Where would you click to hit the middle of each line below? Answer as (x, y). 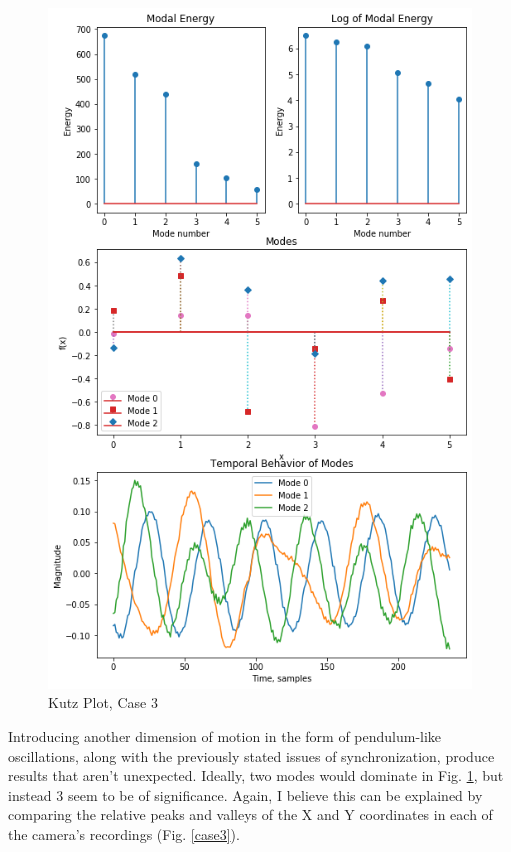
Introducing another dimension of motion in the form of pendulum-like (225, 735)
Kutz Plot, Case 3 (103, 702)
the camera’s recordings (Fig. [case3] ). (124, 833)
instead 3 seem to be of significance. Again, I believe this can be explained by (245, 794)
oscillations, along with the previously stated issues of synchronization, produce (251, 755)
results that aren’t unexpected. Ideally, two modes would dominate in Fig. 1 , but (256, 775)
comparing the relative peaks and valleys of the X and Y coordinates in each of (250, 814)
